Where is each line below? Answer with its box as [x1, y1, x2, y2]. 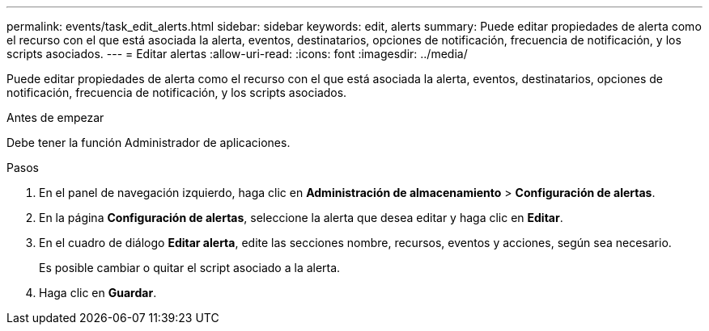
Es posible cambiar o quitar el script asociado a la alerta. [39, 261, 341, 274]
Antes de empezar [6, 111, 104, 124]
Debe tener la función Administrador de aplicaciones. [6, 136, 291, 149]
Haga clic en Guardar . [39, 286, 157, 300]
